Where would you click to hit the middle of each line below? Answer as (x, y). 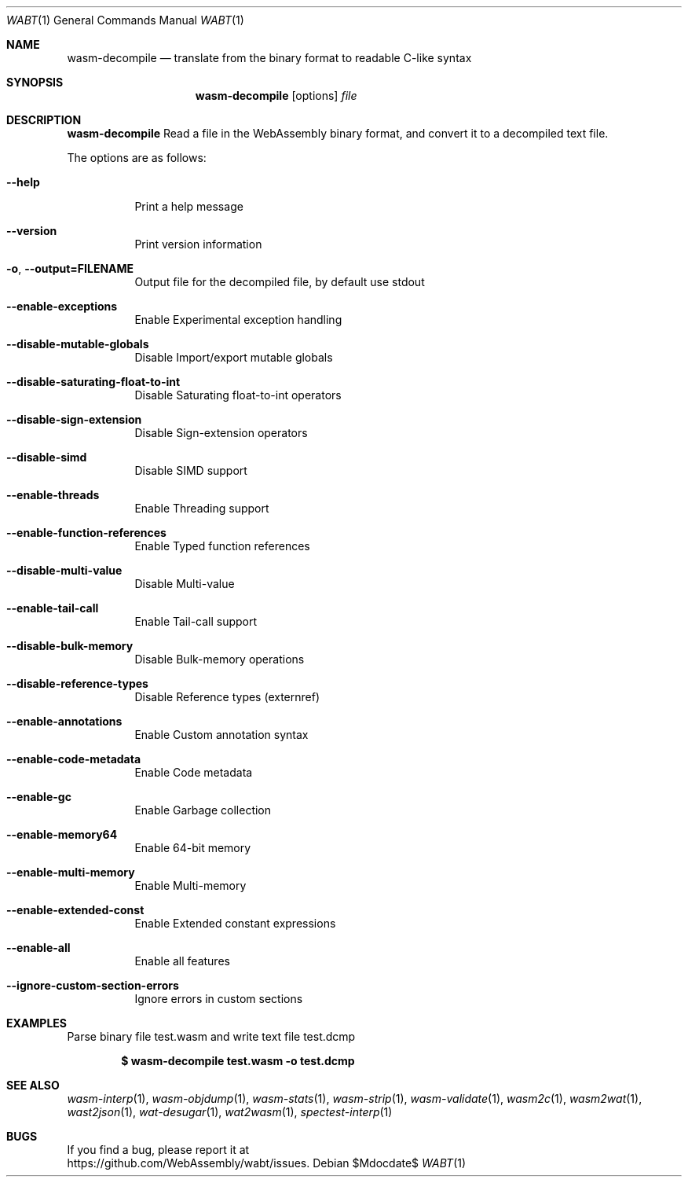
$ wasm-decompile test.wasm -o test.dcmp (238, 1061)
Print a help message (189, 206)
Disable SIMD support (191, 470)
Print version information (198, 244)
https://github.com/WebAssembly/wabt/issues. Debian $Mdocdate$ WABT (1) (267, 1163)
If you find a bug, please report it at (158, 1150)
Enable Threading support (202, 508)
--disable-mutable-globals (78, 344)
